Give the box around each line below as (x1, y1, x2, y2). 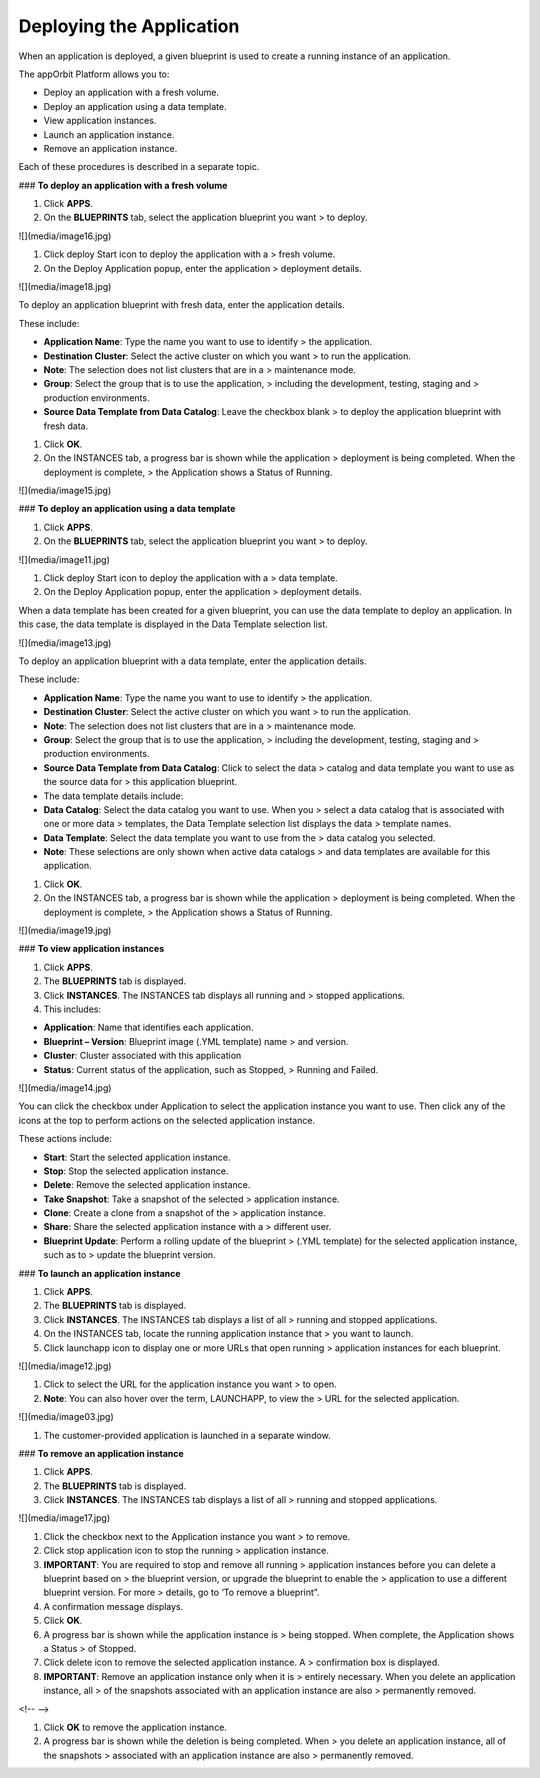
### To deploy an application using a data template (18, 503, 236, 515)
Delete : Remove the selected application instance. (43, 1179, 251, 1191)
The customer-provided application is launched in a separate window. (43, 1429, 332, 1441)
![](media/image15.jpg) (18, 485, 112, 497)
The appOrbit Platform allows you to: (18, 68, 170, 80)
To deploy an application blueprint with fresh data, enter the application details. (18, 299, 345, 311)
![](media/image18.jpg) (18, 281, 112, 293)
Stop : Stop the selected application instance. (43, 1165, 229, 1177)
